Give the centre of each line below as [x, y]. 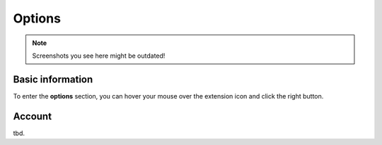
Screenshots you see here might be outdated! [99, 56]
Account [33, 116]
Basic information [53, 79]
